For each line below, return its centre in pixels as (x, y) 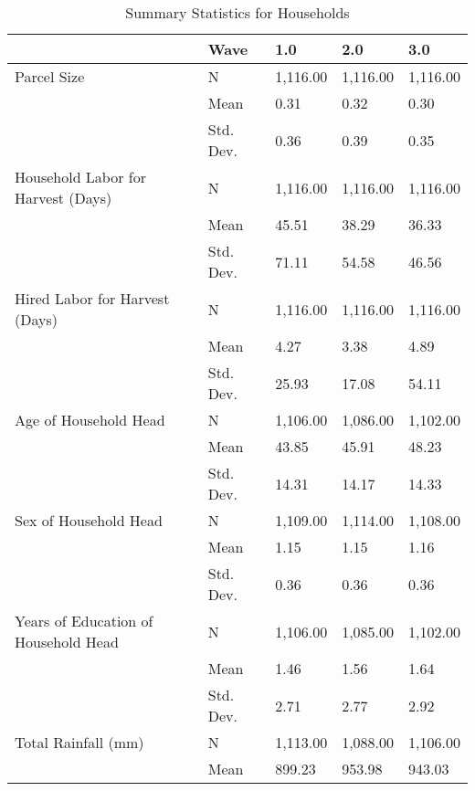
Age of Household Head (90, 420)
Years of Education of (84, 621)
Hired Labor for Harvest (92, 298)
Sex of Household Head (89, 520)
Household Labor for (80, 177)
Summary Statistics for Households (237, 12)
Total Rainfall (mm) (79, 742)
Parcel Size (50, 76)
